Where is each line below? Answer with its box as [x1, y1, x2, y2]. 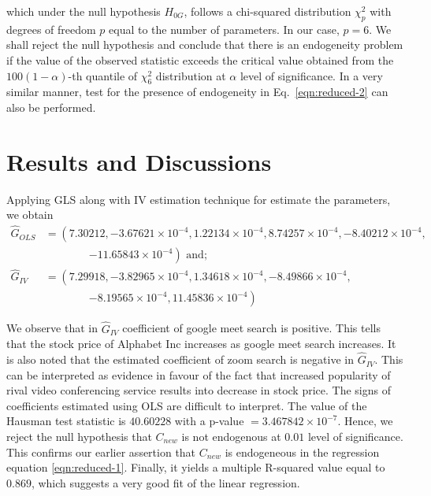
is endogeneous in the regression [225, 443, 380, 460]
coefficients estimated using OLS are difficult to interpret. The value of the [6, 397, 367, 413]
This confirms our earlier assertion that [6, 443, 196, 460]
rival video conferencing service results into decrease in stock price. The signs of [6, 382, 391, 398]
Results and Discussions [6, 145, 272, 177]
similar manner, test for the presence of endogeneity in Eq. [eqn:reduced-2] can [6, 83, 388, 100]
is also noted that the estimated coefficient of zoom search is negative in [6, 351, 354, 368]
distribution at [155, 67, 226, 83]
